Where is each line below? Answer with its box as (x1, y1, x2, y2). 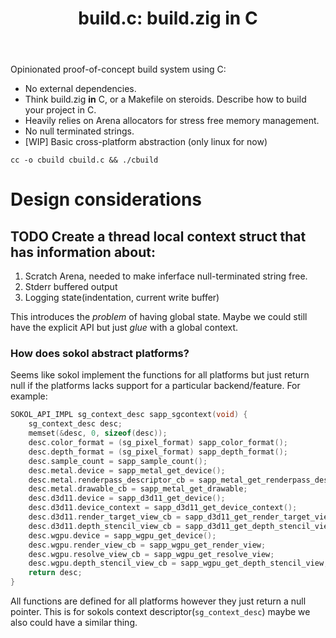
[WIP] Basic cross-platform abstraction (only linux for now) (24, 136, 268, 148)
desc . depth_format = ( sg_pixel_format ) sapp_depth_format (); (28, 447, 288, 457)
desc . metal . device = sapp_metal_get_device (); (28, 465, 226, 476)
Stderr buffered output (24, 281, 118, 293)
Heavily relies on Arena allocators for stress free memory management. (24, 115, 320, 127)
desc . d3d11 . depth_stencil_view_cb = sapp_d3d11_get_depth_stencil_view (28, 521, 333, 531)
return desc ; (28, 568, 83, 578)
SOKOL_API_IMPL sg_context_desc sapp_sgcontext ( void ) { (10, 410, 248, 420)
